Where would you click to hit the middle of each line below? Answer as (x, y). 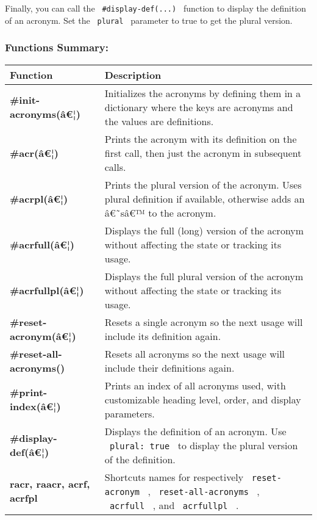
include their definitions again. (169, 367)
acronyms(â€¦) (45, 114)
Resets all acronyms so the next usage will (195, 353)
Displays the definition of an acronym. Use (195, 431)
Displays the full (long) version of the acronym (204, 230)
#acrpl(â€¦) (39, 198)
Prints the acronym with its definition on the (201, 139)
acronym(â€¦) (43, 336)
